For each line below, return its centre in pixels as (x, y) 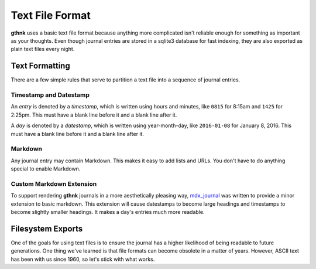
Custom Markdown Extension (54, 183)
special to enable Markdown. (46, 169)
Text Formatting (40, 66)
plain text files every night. (43, 49)
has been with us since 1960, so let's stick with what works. (83, 259)
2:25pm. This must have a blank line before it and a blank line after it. (94, 115)
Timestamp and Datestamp (50, 95)
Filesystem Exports (47, 229)
